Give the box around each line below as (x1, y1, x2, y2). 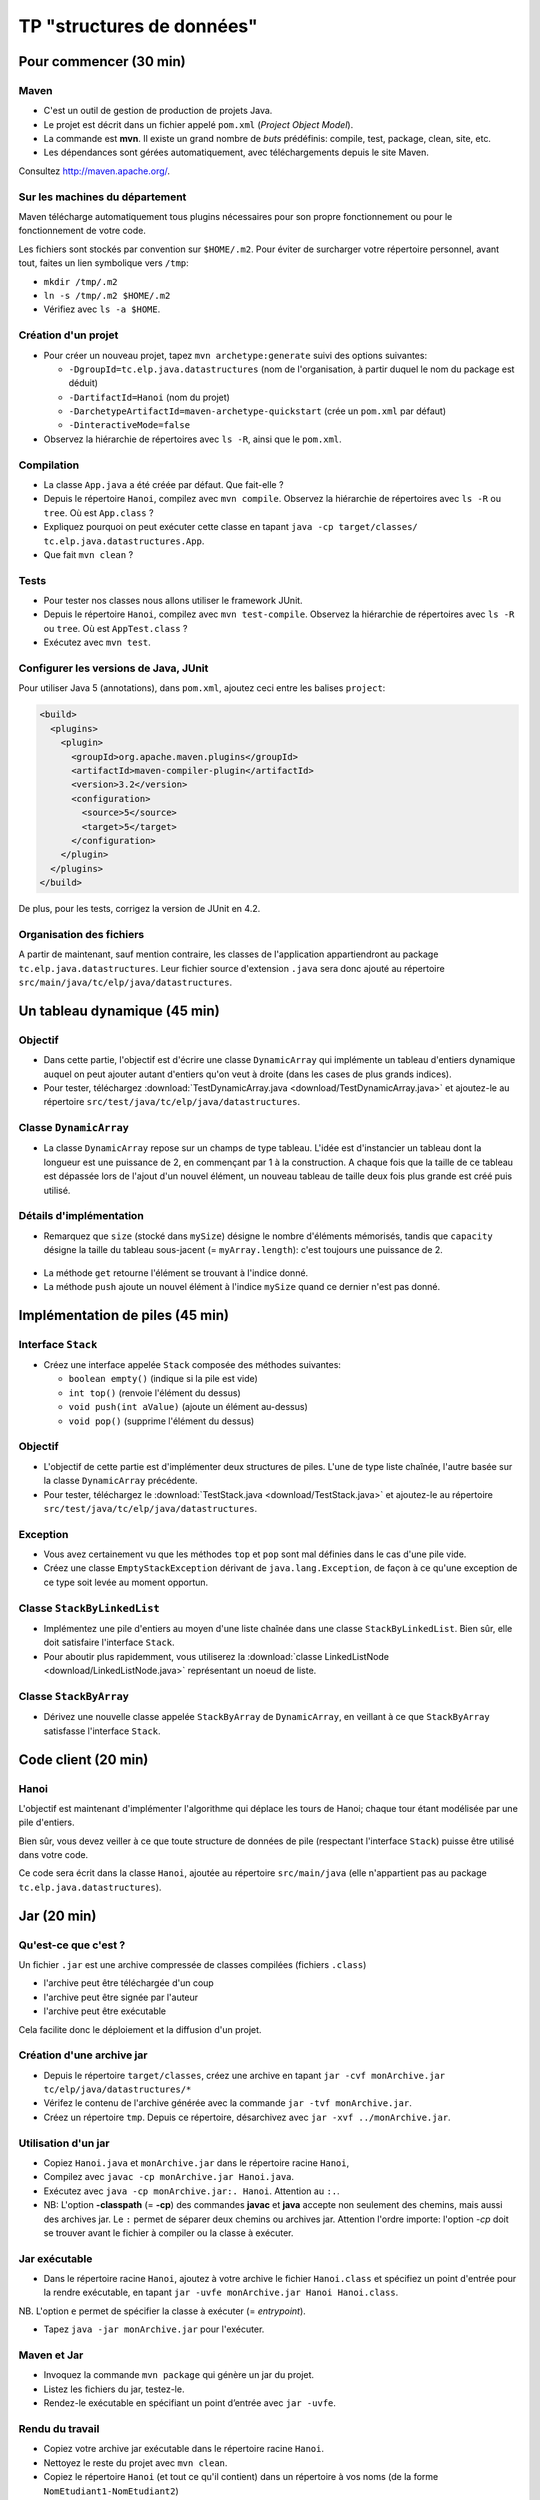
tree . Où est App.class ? (43, 506, 154, 519)
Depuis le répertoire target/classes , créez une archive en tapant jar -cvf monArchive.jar (43, 2069, 445, 2081)
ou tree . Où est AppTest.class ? (43, 622, 188, 634)
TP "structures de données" (18, 15, 259, 37)
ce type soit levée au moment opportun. (43, 1576, 209, 1588)
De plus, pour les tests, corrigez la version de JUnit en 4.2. (18, 903, 261, 915)
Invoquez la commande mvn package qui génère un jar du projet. (43, 2369, 315, 2381)
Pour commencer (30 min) (18, 53, 186, 70)
